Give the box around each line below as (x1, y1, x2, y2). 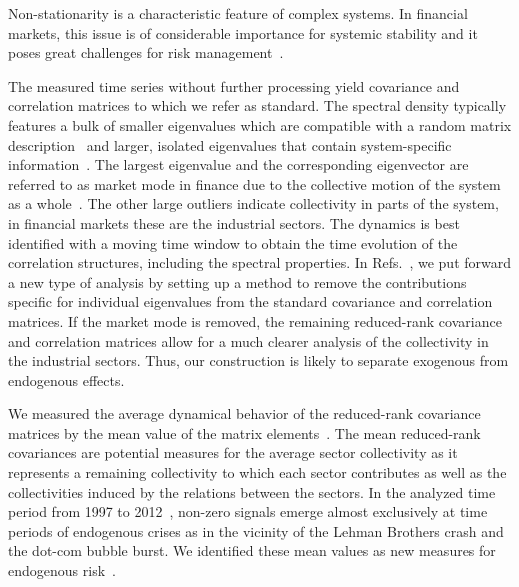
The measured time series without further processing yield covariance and (8, 75, 460, 96)
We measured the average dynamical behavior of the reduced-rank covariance (8, 403, 481, 424)
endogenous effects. (8, 369, 125, 390)
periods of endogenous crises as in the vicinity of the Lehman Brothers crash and (8, 520, 504, 541)
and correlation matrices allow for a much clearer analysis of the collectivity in (8, 330, 489, 351)
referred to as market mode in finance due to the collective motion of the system (8, 173, 501, 194)
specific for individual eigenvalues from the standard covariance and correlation (8, 291, 493, 312)
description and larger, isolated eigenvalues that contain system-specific (8, 134, 452, 155)
